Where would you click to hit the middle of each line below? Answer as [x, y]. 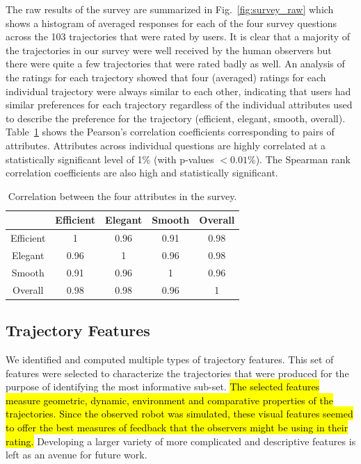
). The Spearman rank [303, 159]
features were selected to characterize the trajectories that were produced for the [177, 373]
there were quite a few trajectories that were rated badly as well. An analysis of [175, 64]
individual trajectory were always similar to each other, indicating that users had [178, 91]
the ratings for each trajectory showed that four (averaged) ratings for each [166, 77]
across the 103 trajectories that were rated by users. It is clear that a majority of [178, 36]
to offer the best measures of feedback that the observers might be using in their [177, 427]
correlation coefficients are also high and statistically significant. [142, 173]
